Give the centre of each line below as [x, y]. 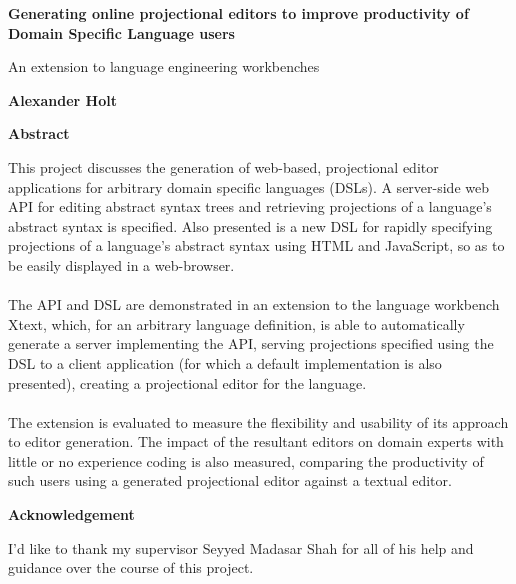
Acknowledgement [71, 514]
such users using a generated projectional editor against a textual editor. [230, 480]
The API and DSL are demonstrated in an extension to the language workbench [254, 304]
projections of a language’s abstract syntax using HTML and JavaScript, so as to [256, 245]
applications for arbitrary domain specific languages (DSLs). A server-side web [248, 186]
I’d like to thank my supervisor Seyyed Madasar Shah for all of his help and [241, 547]
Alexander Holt [62, 99]
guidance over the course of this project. [131, 567]
